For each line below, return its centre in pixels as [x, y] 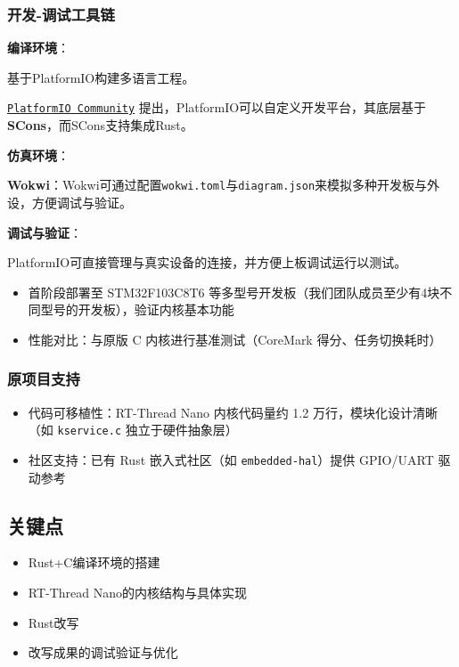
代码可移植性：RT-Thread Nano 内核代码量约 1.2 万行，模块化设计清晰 [233, 412]
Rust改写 [53, 622]
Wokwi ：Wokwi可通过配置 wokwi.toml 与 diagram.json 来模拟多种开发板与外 [224, 185]
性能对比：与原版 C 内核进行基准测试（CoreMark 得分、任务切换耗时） [235, 339]
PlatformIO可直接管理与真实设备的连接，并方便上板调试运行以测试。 [207, 262]
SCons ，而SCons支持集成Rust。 [100, 125]
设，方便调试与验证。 [70, 202]
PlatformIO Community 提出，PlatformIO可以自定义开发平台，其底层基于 [217, 107]
